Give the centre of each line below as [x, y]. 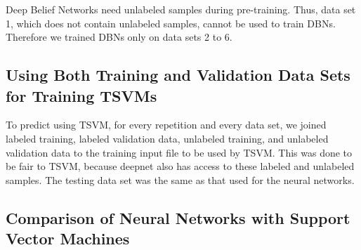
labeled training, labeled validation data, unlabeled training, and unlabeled [167, 138]
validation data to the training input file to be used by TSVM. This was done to [179, 152]
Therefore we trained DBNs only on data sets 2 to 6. [119, 37]
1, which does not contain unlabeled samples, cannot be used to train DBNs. [171, 23]
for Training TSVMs [81, 95]
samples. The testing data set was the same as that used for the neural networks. [180, 179]
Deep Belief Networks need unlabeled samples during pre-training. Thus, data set [181, 9]
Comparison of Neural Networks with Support [178, 217]
